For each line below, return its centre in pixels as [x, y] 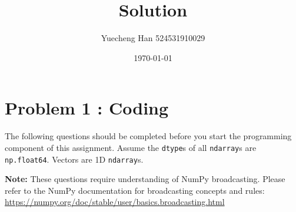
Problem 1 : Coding [87, 108]
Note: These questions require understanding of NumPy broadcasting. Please [145, 179]
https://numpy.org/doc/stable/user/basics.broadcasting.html [115, 202]
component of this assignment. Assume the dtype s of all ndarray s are [131, 147]
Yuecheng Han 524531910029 [153, 38]
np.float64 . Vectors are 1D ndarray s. [74, 159]
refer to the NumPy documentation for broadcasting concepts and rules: [135, 190]
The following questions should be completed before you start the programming [148, 136]
